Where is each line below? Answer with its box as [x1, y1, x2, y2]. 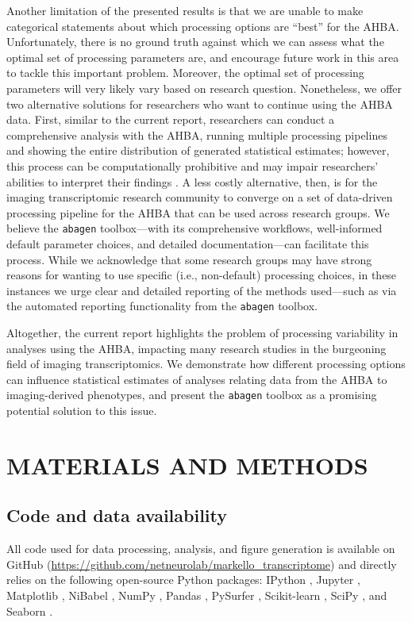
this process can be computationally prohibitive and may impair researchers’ [6, 157, 379, 174]
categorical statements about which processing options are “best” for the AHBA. [6, 17, 399, 34]
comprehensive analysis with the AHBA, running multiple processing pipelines [6, 126, 387, 143]
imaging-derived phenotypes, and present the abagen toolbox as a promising [6, 386, 377, 403]
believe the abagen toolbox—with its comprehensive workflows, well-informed [6, 220, 383, 236]
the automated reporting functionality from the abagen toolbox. [6, 298, 318, 314]
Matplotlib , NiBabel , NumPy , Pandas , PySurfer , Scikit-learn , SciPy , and [6, 586, 387, 603]
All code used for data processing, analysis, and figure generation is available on [6, 540, 395, 557]
